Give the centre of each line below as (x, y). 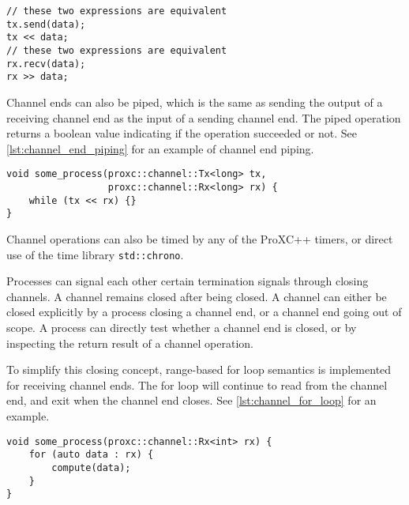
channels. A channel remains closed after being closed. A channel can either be (197, 296)
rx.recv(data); (46, 64)
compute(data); (91, 467)
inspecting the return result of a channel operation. (130, 343)
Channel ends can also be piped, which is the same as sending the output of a (195, 102)
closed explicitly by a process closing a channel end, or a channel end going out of (204, 312)
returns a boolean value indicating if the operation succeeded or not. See (182, 133)
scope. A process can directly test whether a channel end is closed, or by (182, 327)
